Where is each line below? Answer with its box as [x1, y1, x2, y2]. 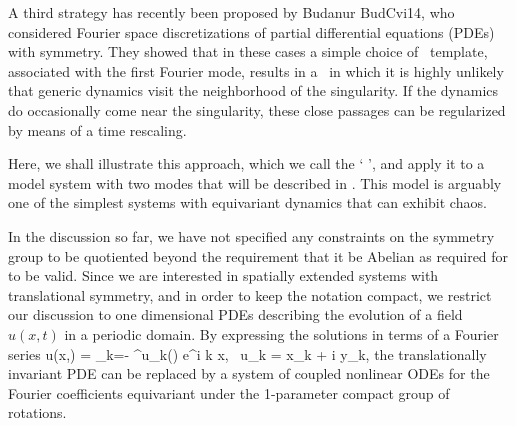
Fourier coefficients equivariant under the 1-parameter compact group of [8, 382, 450, 403]
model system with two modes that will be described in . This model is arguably [8, 172, 502, 193]
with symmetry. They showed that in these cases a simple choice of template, [8, 41, 488, 62]
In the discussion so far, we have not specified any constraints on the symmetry [8, 225, 495, 246]
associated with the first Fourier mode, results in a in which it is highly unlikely [8, 60, 504, 81]
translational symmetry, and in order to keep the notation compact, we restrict [8, 284, 492, 305]
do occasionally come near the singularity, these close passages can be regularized [8, 99, 506, 120]
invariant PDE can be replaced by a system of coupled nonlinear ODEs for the [8, 363, 490, 384]
